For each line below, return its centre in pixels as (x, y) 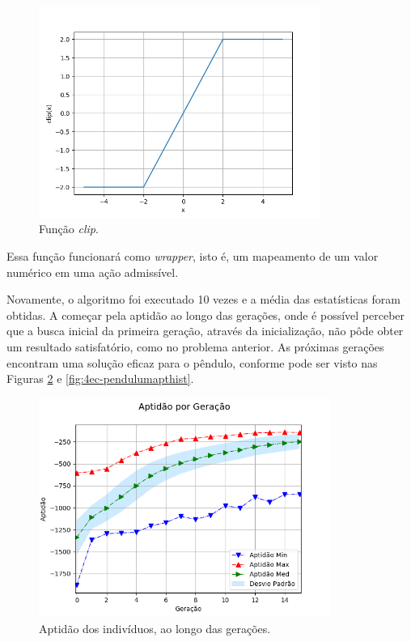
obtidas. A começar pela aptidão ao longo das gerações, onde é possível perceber (206, 315)
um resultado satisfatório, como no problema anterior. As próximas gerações (195, 346)
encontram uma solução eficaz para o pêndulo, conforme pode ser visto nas (192, 362)
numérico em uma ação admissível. (93, 272)
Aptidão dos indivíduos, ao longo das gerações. (155, 628)
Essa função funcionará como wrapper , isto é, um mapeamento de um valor (193, 255)
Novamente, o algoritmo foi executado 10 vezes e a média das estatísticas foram (203, 299)
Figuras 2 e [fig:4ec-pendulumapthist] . (100, 378)
